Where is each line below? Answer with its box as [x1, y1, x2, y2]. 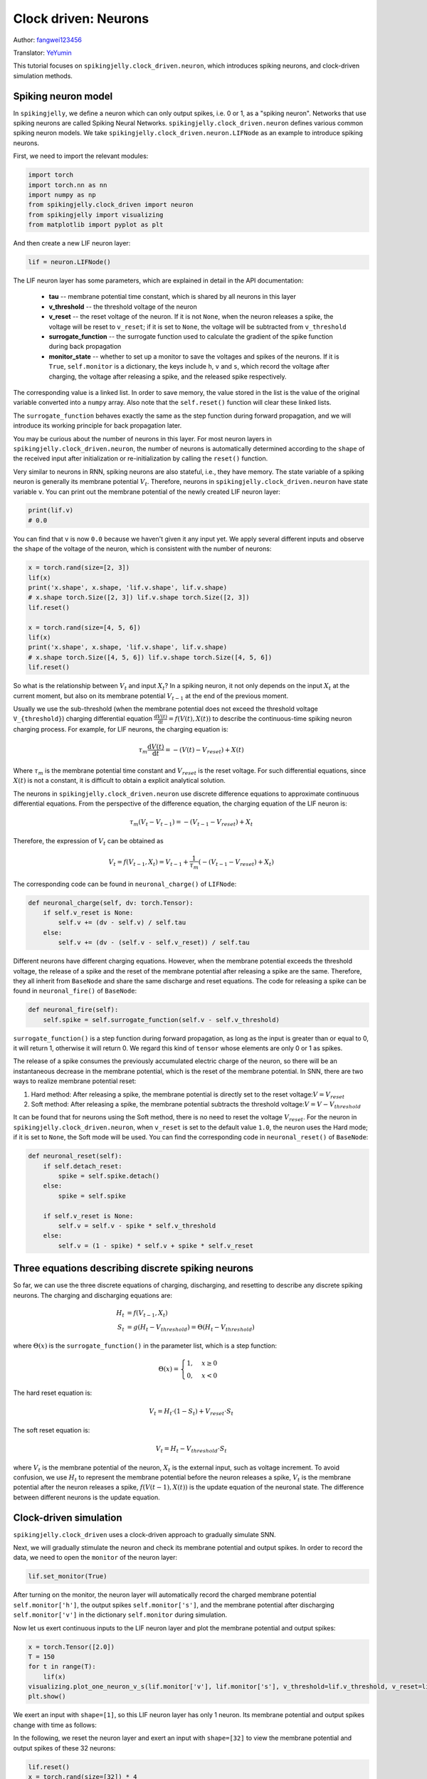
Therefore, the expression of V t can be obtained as [13, 836, 164, 847]
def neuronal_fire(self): [28, 1005, 119, 1014]
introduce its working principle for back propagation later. [13, 421, 182, 430]
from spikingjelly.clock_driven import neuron [28, 201, 194, 209]
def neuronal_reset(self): [28, 1152, 122, 1160]
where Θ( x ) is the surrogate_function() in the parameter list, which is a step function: [13, 1341, 278, 1350]
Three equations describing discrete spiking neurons [13, 1262, 254, 1274]
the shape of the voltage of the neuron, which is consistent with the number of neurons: [13, 544, 272, 553]
